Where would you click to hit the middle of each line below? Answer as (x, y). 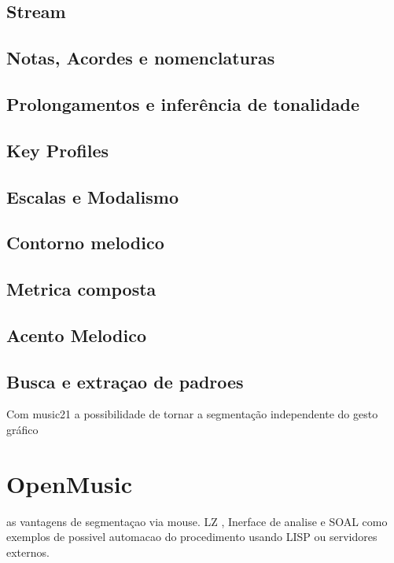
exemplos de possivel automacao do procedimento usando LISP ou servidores (192, 537)
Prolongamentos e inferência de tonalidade (183, 103)
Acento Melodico (76, 335)
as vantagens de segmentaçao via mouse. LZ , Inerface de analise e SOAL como (197, 521)
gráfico (22, 430)
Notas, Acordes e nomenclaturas (141, 58)
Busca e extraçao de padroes (125, 381)
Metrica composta (81, 289)
